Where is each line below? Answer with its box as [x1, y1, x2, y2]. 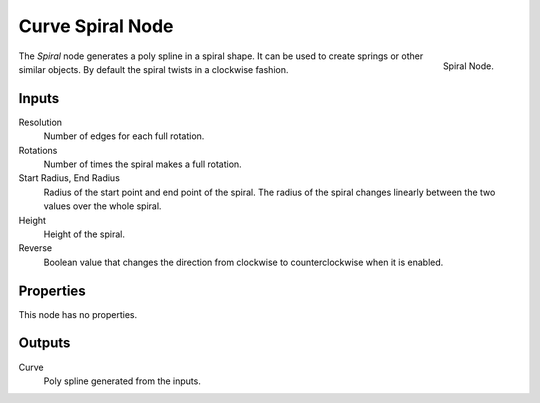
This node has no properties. [18, 308, 138, 320]
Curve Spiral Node [18, 15, 174, 37]
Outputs [18, 335, 71, 352]
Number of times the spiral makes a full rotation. [43, 158, 242, 170]
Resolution [18, 116, 63, 128]
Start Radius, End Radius [18, 172, 120, 184]
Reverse [18, 242, 53, 254]
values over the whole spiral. [43, 200, 162, 212]
